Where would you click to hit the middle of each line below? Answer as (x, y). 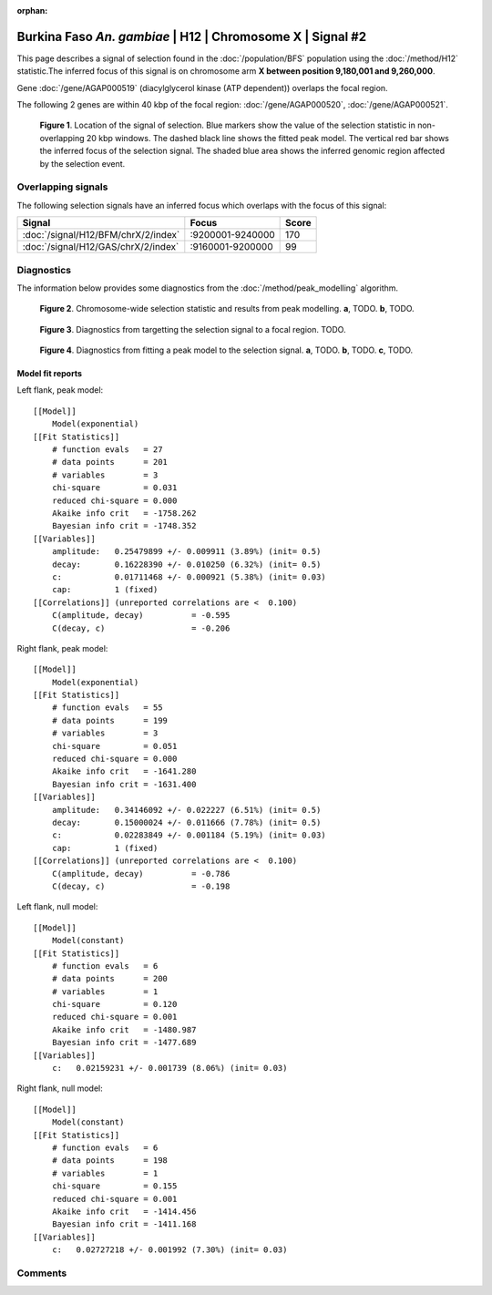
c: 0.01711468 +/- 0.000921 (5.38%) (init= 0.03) (189, 577)
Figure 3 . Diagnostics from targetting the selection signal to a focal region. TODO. (193, 329)
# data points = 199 (110, 720)
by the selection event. (82, 163)
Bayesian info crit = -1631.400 (124, 784)
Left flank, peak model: (60, 390)
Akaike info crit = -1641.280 (124, 771)
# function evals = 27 (107, 450)
